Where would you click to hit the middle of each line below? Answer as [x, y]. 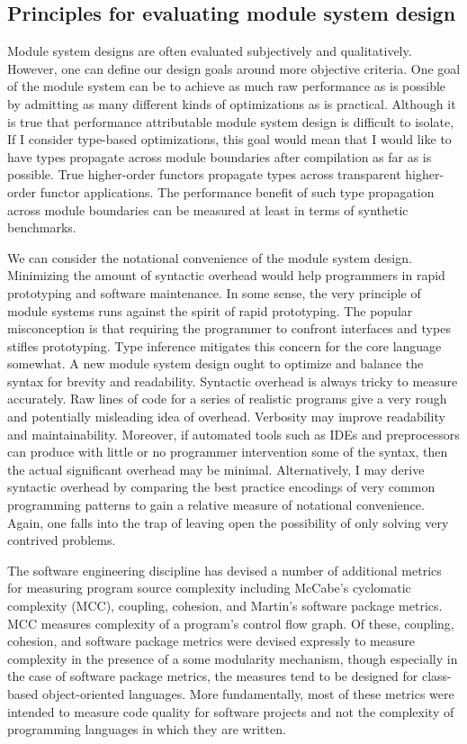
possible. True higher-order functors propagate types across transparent [204, 174]
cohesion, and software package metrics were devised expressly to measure [211, 641]
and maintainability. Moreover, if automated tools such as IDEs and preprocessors [233, 434]
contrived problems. [62, 540]
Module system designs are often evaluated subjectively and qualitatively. [210, 51]
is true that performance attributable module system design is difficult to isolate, [231, 121]
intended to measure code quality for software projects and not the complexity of [231, 711]
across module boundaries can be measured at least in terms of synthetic [208, 209]
